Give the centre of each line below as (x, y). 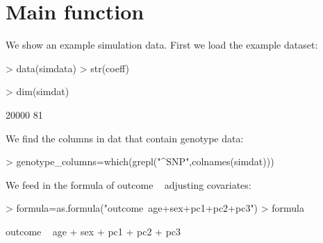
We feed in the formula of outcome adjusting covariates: (129, 184)
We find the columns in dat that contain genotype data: (125, 138)
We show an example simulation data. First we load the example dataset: (162, 45)
